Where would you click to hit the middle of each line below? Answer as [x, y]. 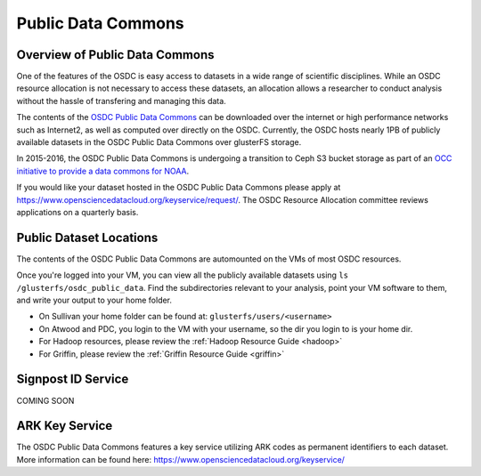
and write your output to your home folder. [94, 300]
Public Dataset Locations [87, 237]
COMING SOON [45, 400]
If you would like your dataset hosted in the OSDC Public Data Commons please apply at [179, 188]
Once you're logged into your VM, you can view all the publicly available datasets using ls [183, 275]
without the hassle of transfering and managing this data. [121, 101]
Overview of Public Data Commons [115, 55]
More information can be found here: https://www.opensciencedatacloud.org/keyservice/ [180, 459]
